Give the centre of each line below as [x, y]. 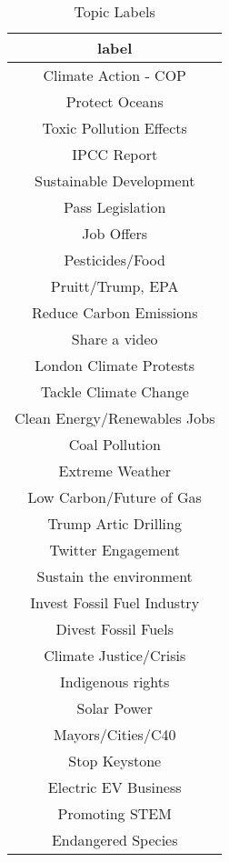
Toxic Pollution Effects [114, 128]
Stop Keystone [115, 761]
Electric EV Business [114, 787]
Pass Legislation [115, 207]
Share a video [114, 339]
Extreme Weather [114, 471]
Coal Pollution [114, 444]
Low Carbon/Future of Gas [114, 497]
